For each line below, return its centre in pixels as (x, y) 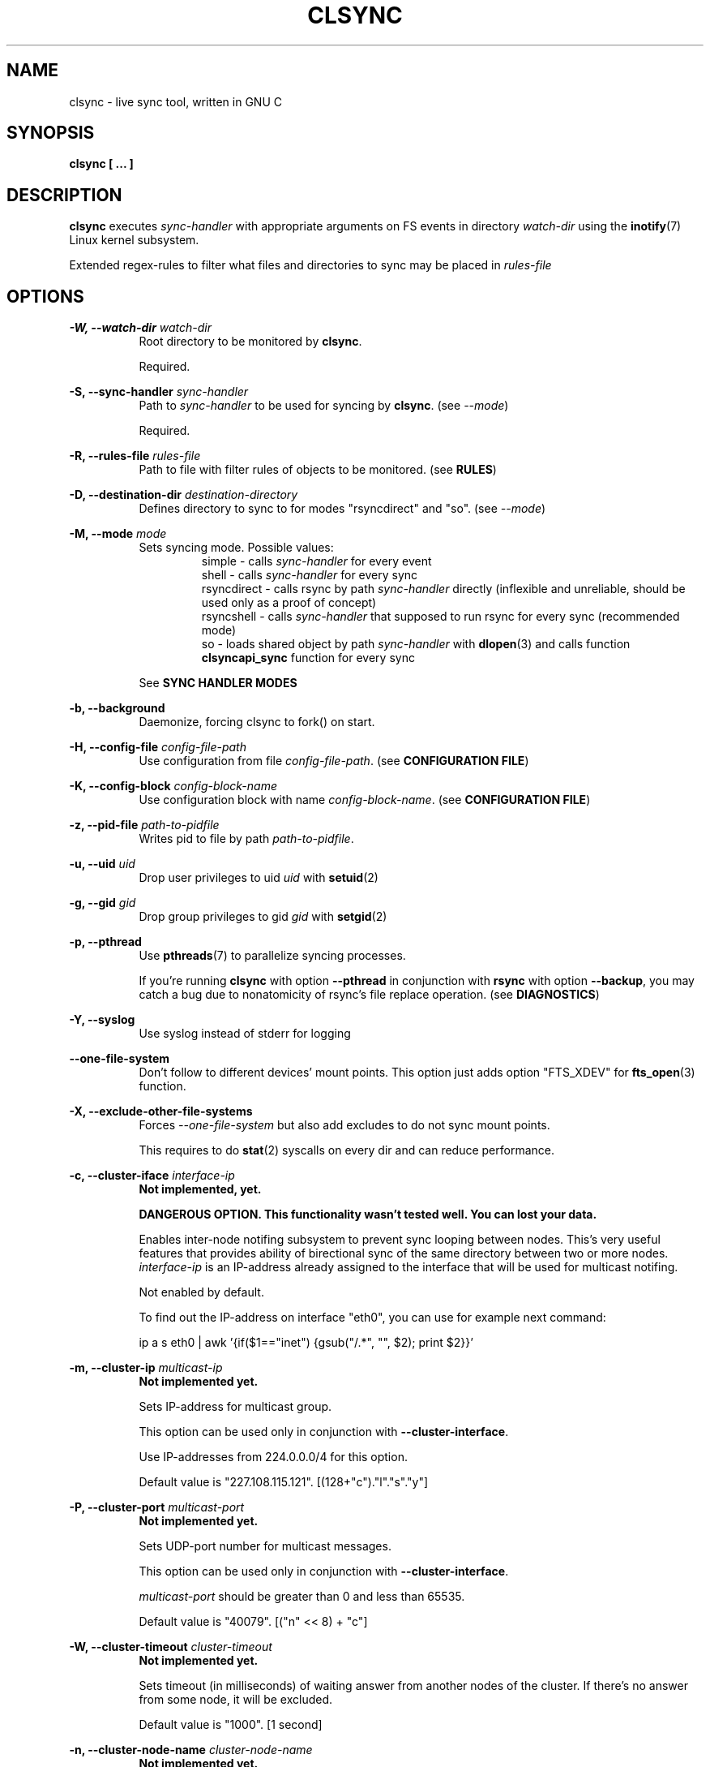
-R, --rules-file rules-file (135, 456)
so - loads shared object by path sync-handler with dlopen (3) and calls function (416, 644)
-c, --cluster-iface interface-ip (152, 1176)
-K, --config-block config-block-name (173, 786)
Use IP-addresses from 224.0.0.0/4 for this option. (273, 1457)
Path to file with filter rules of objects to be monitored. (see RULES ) (318, 470)
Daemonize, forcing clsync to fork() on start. (257, 722)
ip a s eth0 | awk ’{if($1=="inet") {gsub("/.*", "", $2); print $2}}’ (306, 1343)
